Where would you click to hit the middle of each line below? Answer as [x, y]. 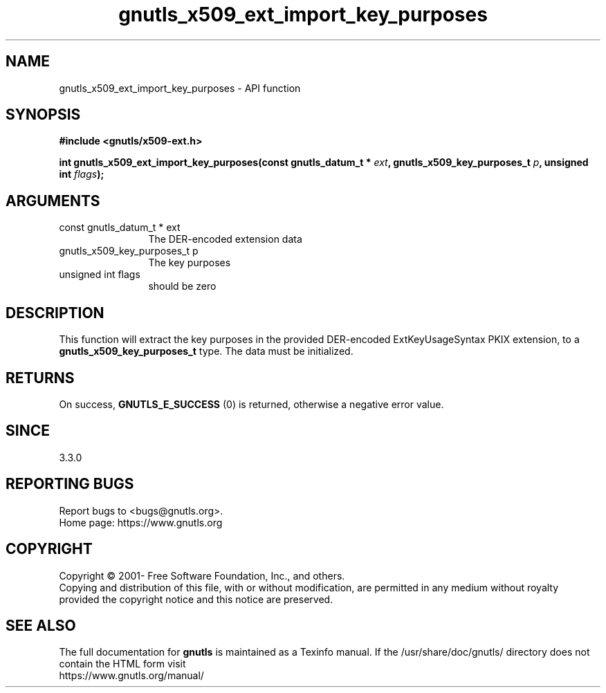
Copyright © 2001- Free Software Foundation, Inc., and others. [202, 575]
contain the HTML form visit [122, 664]
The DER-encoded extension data [225, 239]
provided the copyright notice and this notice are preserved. [196, 599]
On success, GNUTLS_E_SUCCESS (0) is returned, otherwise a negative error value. [251, 404]
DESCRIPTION [55, 313]
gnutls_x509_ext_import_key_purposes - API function [180, 88]
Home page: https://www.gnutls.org [141, 522]
